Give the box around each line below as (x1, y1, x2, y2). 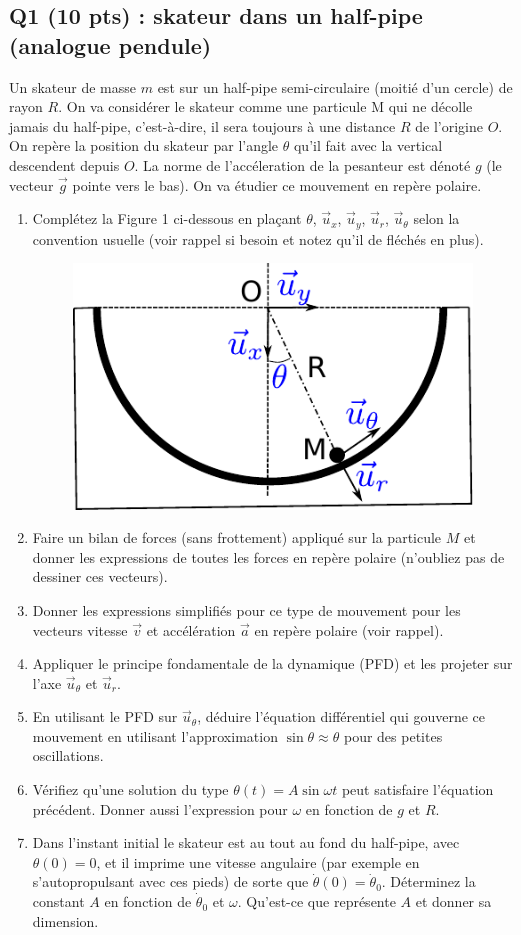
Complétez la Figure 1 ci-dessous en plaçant (32, 208, 302, 229)
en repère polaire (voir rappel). (254, 619, 444, 640)
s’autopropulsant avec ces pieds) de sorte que (32, 871, 309, 892)
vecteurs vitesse (32, 619, 128, 640)
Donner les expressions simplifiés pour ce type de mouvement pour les (32, 599, 461, 620)
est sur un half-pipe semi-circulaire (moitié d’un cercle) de (157, 76, 513, 97)
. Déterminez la (381, 871, 476, 892)
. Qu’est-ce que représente (237, 891, 396, 912)
